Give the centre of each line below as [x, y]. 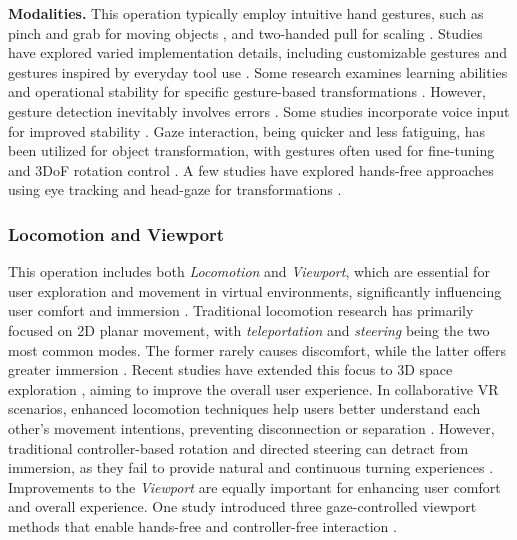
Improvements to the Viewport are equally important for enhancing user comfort [254, 486]
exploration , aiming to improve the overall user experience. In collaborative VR [253, 388]
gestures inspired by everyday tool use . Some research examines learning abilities [258, 71]
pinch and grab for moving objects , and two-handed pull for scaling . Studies [245, 32]
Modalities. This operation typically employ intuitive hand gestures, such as [246, 13]
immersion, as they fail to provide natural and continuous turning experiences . [251, 467]
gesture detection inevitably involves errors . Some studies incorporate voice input [259, 110]
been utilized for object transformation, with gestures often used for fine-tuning [251, 150]
